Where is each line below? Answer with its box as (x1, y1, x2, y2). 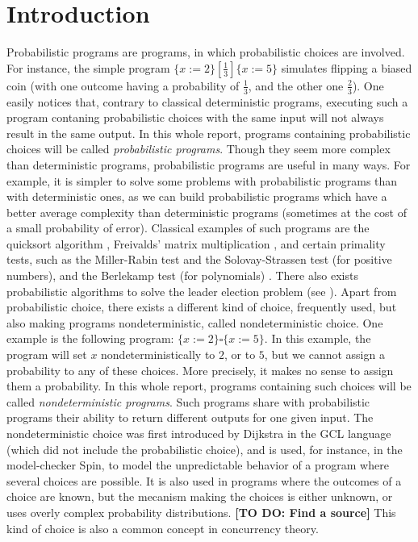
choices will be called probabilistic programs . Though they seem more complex (6, 140, 391, 157)
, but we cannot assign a (264, 346, 385, 363)
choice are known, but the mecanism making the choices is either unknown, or (6, 488, 393, 505)
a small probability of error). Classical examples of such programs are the (6, 219, 370, 236)
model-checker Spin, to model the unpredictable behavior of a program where (6, 457, 389, 473)
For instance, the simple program (6, 59, 170, 76)
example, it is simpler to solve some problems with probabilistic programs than (6, 172, 398, 189)
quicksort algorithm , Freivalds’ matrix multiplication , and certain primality (6, 235, 386, 252)
